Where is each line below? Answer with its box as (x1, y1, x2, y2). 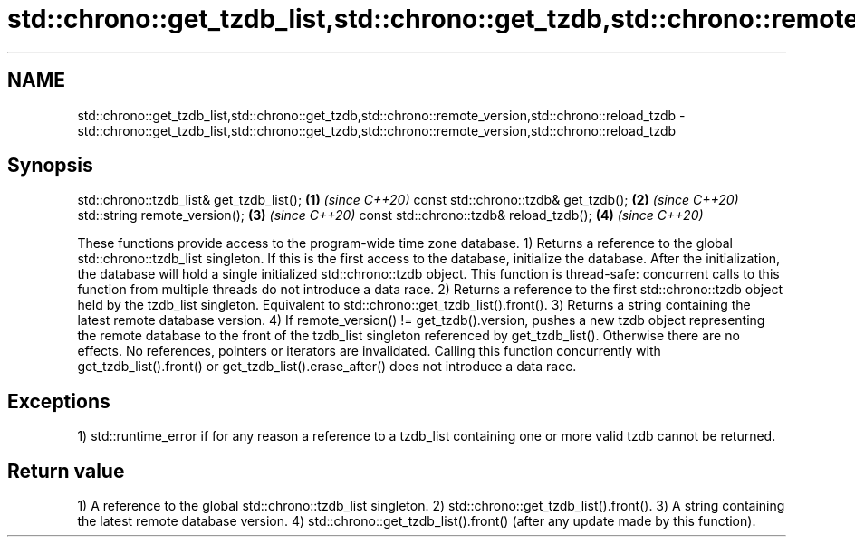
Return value (7, 459, 125, 482)
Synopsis (7, 154, 93, 177)
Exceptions (7, 389, 110, 413)
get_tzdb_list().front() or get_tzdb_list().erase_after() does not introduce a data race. (77, 358, 577, 375)
